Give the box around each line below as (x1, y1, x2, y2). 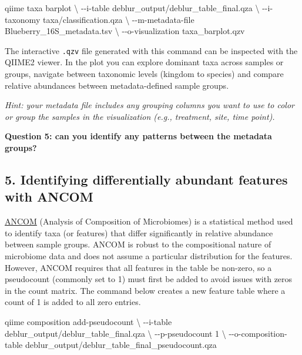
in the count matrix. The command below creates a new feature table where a (5, 284, 286, 296)
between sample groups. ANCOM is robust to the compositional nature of (5, 238, 271, 250)
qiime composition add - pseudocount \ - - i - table (5, 315, 172, 327)
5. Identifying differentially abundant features (5, 170, 288, 188)
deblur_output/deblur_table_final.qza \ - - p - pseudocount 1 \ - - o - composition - (5, 327, 287, 339)
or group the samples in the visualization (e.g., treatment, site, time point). (5, 110, 275, 122)
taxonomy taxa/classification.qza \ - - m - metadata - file (5, 13, 194, 25)
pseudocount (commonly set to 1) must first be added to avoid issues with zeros (5, 273, 293, 285)
